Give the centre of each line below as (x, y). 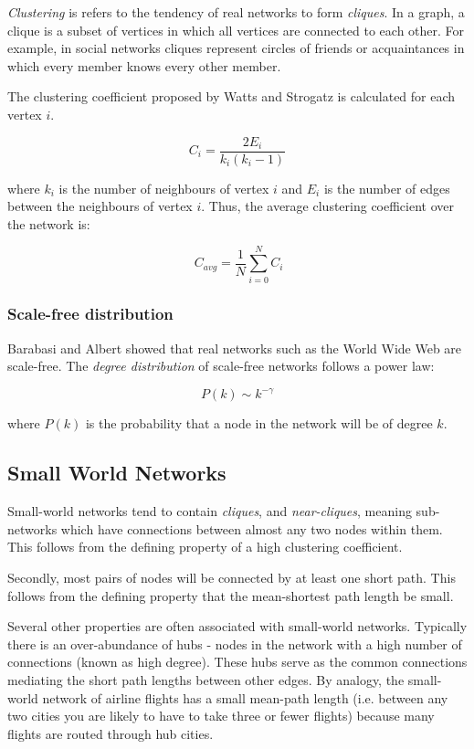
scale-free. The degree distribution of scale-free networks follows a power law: (221, 366)
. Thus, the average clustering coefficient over (328, 206)
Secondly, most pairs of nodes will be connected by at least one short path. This (232, 578)
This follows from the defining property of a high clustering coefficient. (205, 547)
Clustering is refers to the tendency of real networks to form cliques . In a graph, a (236, 12)
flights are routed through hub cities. (111, 733)
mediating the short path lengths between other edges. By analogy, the (206, 679)
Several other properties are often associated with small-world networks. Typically (237, 626)
